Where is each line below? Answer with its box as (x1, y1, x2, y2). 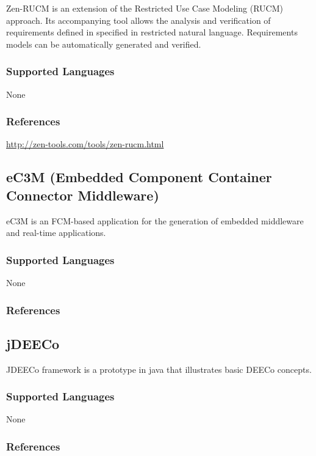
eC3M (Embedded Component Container (6, 167, 272, 186)
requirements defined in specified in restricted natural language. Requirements (6, 26, 298, 39)
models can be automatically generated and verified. (6, 37, 201, 50)
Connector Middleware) (6, 185, 159, 204)
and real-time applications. (6, 226, 106, 239)
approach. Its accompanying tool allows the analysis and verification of (6, 13, 271, 26)
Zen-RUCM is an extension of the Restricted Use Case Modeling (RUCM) (6, 2, 284, 14)
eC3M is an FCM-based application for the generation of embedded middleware (6, 214, 304, 227)
